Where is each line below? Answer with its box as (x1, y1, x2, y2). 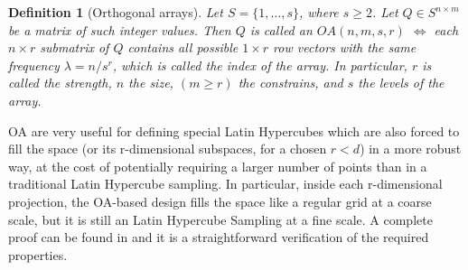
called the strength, (8, 73, 112, 92)
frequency (8, 55, 60, 74)
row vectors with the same (273, 38, 417, 57)
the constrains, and (238, 73, 343, 92)
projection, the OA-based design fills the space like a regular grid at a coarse (8, 191, 432, 210)
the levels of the (358, 73, 445, 92)
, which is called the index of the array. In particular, (112, 55, 407, 74)
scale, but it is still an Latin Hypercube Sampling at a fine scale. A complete (8, 209, 433, 228)
